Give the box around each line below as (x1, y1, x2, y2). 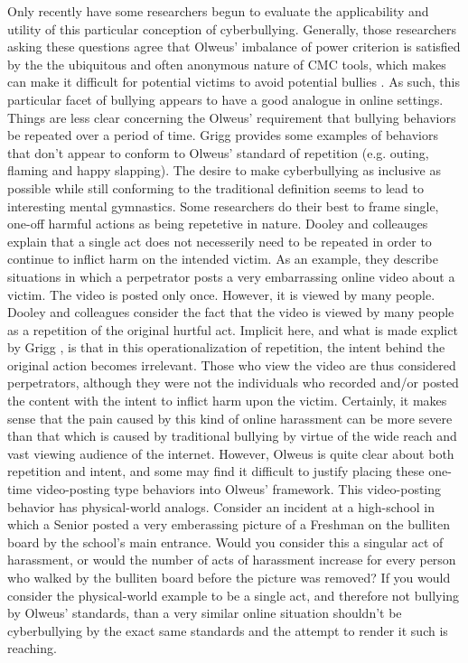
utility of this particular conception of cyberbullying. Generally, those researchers (7, 19, 456, 38)
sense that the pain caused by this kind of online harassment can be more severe (7, 408, 453, 427)
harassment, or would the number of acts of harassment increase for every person (7, 550, 456, 569)
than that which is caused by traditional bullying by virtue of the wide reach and (7, 426, 457, 445)
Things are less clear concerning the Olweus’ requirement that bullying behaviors (7, 107, 456, 126)
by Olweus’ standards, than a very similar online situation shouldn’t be (7, 603, 402, 622)
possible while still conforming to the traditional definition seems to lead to (7, 178, 424, 197)
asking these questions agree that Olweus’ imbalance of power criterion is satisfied (7, 37, 461, 56)
